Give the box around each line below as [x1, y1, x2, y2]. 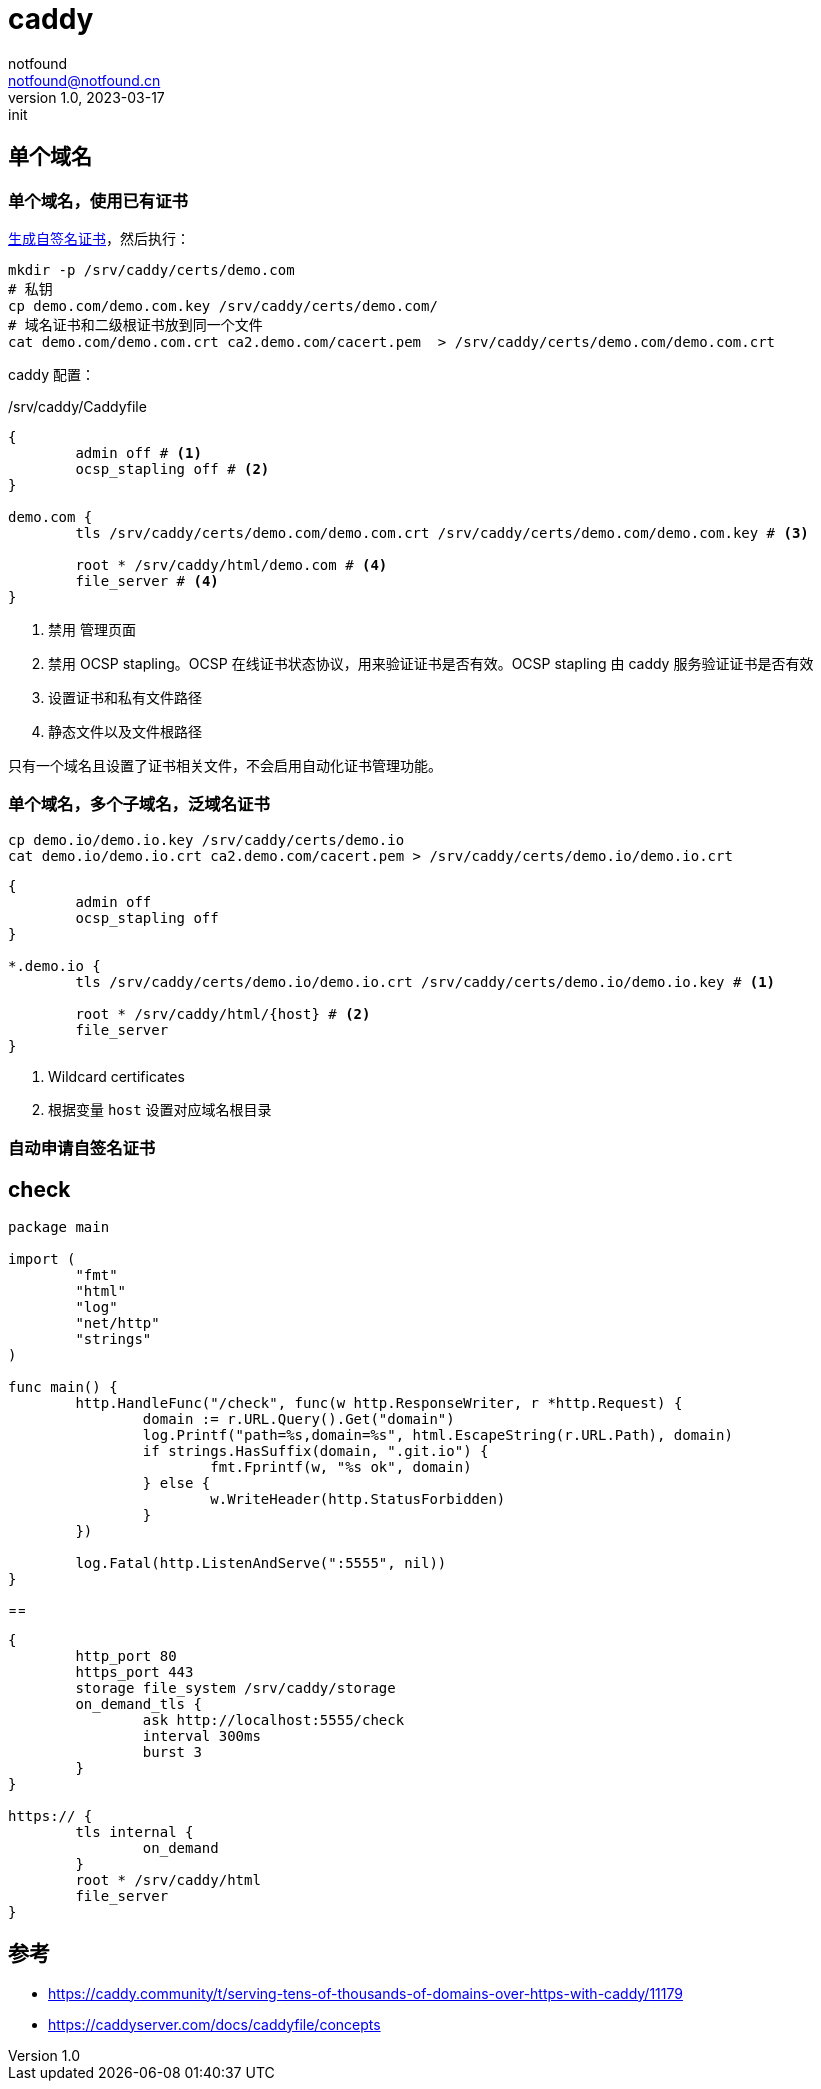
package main [8, 1218, 110, 1235]
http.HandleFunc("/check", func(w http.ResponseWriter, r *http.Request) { [75, 1394, 683, 1411]
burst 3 [142, 1743, 202, 1760]
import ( [8, 1250, 76, 1267]
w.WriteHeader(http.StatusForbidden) [210, 1490, 506, 1507]
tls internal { [75, 1823, 194, 1840]
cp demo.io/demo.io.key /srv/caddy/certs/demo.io [8, 831, 405, 848]
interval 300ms [142, 1727, 261, 1744]
